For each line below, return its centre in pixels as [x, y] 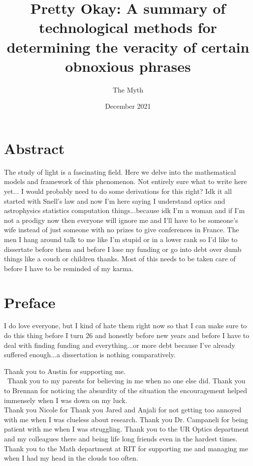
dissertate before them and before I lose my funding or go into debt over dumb [123, 249]
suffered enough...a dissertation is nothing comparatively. [90, 355]
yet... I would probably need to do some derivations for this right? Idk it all [118, 191]
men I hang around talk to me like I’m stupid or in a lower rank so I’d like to [121, 239]
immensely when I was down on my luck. [66, 400]
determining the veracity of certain [128, 47]
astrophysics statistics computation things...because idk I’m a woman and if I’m [125, 210]
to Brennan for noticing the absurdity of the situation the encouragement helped [126, 390]
